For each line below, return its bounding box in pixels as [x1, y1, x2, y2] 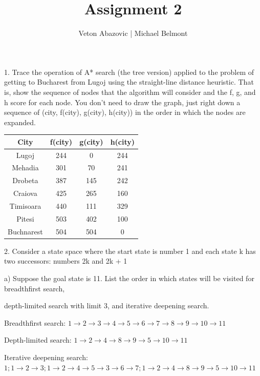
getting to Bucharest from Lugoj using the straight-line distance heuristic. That [4, 76, 254, 87]
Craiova [13, 188, 37, 199]
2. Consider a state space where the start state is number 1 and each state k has [4, 245, 256, 256]
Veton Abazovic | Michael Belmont [78, 28, 188, 38]
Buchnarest [8, 226, 43, 236]
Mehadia [12, 162, 39, 173]
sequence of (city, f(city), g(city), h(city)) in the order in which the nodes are [4, 107, 246, 117]
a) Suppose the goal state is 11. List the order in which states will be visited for [4, 272, 254, 283]
